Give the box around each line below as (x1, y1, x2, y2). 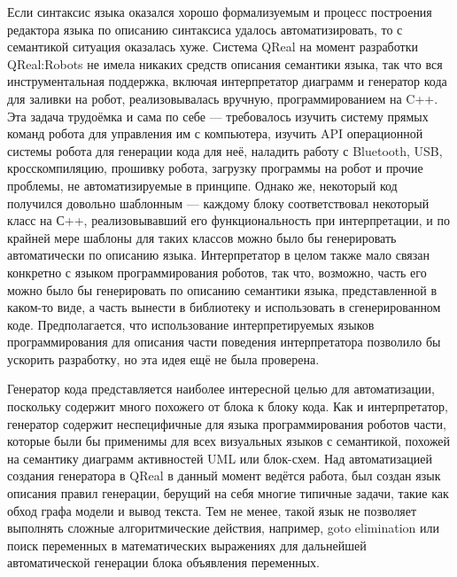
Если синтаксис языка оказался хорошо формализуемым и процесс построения (7, 3, 432, 20)
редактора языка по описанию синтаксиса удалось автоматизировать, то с (7, 19, 403, 38)
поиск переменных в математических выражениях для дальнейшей (7, 535, 367, 554)
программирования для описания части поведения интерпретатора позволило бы (7, 332, 441, 351)
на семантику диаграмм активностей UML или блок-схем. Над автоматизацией (7, 448, 432, 467)
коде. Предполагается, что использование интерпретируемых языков (7, 315, 375, 333)
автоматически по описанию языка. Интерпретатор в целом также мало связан (7, 246, 430, 264)
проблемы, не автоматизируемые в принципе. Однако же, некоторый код (7, 175, 398, 194)
